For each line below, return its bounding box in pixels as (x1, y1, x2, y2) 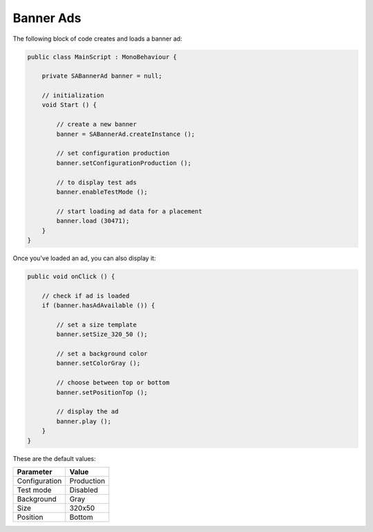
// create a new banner (56, 121, 137, 128)
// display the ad (56, 408, 119, 415)
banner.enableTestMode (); (56, 188, 148, 196)
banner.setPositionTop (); (56, 388, 148, 396)
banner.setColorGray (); (56, 359, 141, 367)
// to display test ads (56, 178, 137, 186)
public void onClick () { (27, 273, 115, 280)
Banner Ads (12, 10, 82, 26)
